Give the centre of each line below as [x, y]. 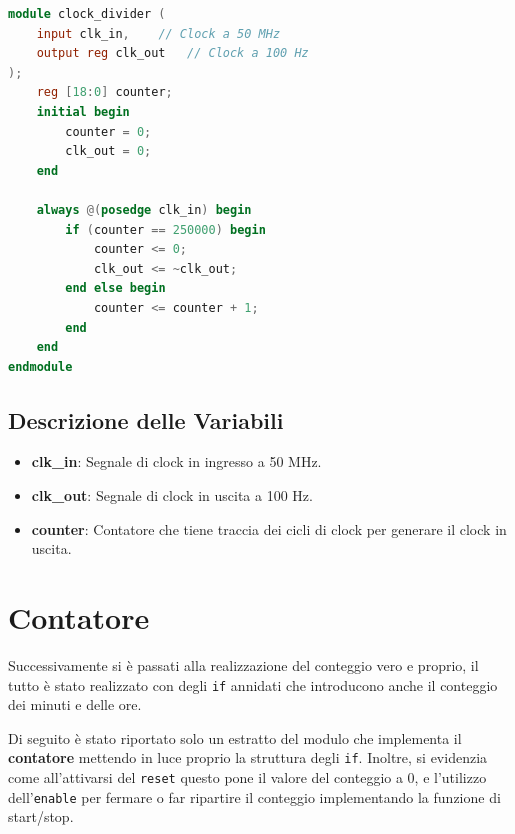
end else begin [115, 288]
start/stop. [41, 816]
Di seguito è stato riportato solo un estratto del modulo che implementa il [235, 737]
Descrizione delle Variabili [146, 419]
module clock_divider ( [87, 14]
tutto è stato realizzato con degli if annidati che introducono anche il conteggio [253, 684]
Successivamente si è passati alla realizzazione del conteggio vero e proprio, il [243, 664]
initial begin [83, 111]
